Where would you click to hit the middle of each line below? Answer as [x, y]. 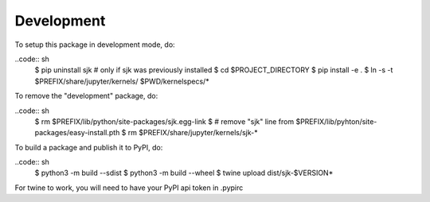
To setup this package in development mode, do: [95, 45]
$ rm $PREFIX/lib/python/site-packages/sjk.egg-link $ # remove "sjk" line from [164, 121]
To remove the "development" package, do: [86, 96]
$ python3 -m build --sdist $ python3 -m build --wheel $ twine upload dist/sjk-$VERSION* [184, 173]
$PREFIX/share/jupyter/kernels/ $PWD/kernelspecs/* [122, 81]
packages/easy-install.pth [77, 133]
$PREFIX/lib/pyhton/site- [336, 121]
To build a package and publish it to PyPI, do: [89, 147]
